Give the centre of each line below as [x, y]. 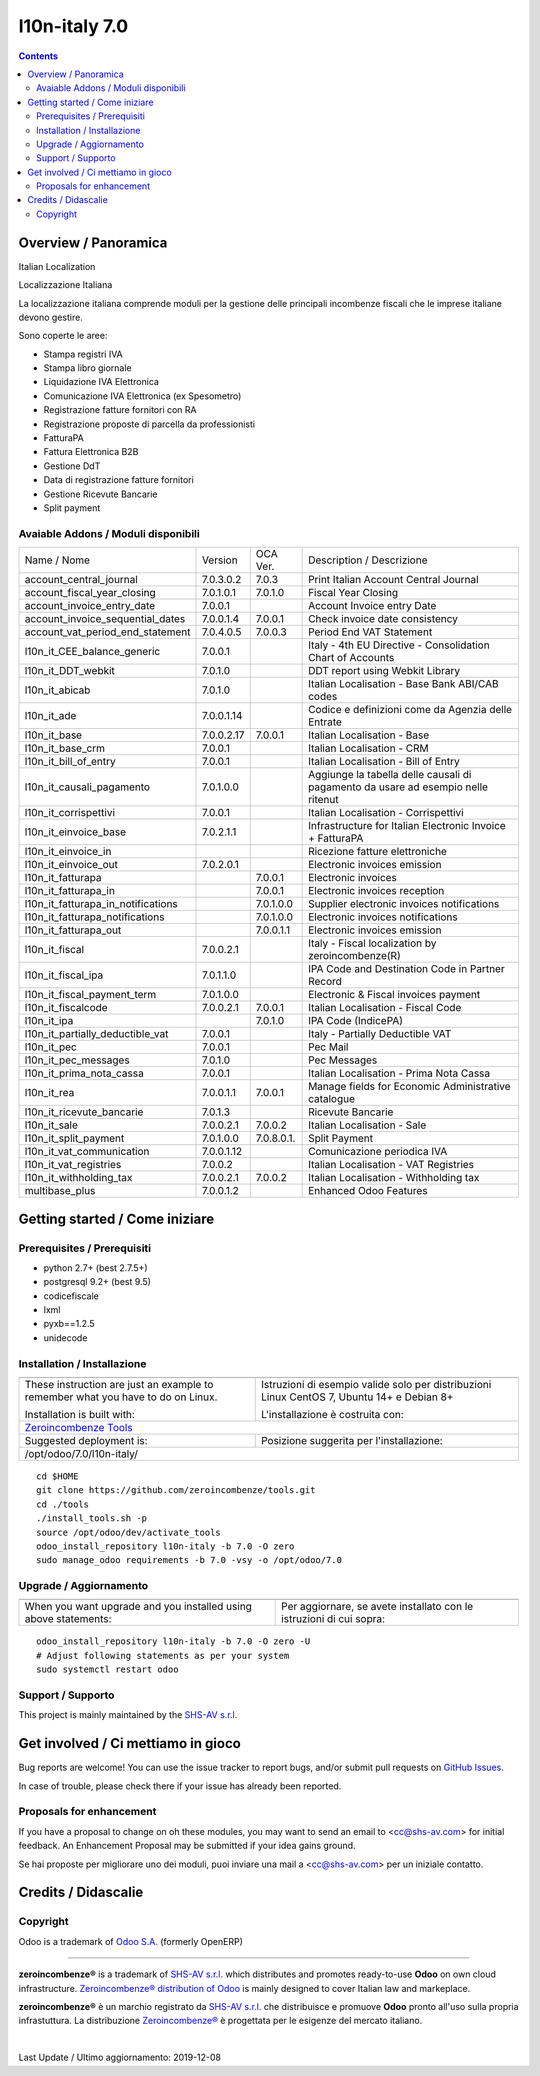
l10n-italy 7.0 [73, 26]
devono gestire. [51, 317]
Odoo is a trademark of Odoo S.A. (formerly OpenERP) [131, 1941]
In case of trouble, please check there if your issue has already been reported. [180, 1786]
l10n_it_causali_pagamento [87, 787]
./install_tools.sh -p [92, 1518]
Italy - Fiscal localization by [372, 943]
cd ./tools [63, 1504]
